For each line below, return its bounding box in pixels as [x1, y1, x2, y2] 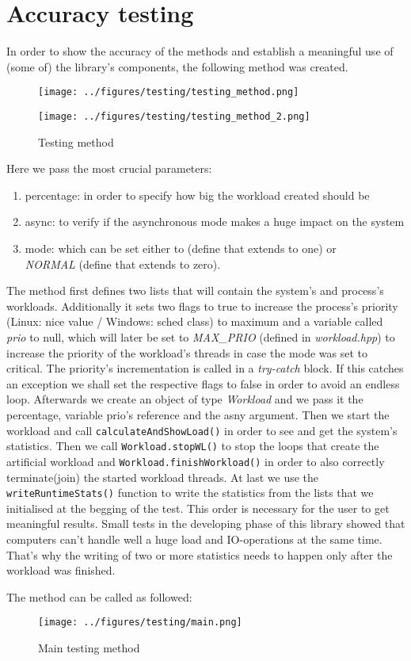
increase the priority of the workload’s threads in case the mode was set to [6, 344, 367, 361]
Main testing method [38, 639, 140, 655]
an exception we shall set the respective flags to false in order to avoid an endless [6, 375, 400, 392]
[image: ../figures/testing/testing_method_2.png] [38, 110, 310, 122]
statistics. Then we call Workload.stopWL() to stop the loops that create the [6, 437, 379, 454]
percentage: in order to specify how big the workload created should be [25, 186, 370, 203]
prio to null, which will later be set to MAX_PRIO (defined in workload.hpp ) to [6, 328, 395, 345]
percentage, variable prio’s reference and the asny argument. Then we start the [6, 406, 390, 422]
